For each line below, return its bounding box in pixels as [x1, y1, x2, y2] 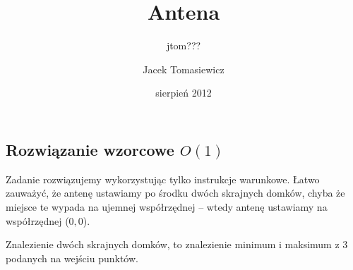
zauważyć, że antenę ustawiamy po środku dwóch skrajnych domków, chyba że [6, 185, 345, 200]
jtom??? [166, 38, 201, 53]
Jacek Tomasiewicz [143, 61, 225, 76]
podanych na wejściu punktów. [6, 250, 138, 265]
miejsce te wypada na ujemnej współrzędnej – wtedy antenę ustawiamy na [6, 199, 328, 214]
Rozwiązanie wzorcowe [6, 138, 174, 160]
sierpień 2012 [155, 85, 212, 100]
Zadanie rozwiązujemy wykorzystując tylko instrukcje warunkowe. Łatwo [6, 171, 320, 186]
